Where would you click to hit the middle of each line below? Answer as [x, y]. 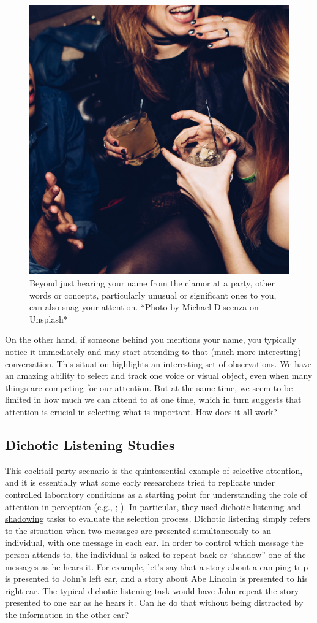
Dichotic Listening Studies [90, 444]
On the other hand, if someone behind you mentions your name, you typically [151, 339]
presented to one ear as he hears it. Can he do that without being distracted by [154, 602]
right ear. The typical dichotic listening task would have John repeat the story [152, 590]
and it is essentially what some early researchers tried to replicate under [140, 482]
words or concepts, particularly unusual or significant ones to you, [153, 295]
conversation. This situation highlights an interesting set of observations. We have [158, 363]
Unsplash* [49, 319]
